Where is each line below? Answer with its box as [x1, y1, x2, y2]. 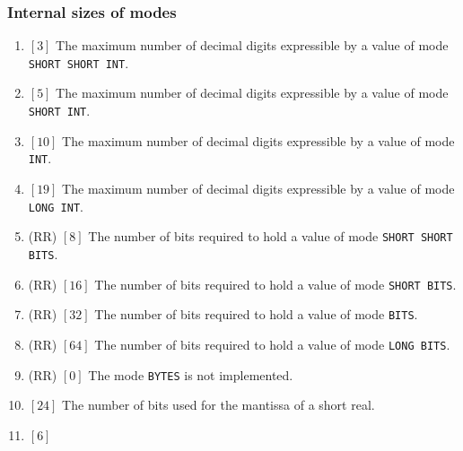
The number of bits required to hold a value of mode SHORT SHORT [88, 227, 453, 246]
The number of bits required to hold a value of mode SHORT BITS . [94, 274, 457, 293]
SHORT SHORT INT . [28, 53, 129, 72]
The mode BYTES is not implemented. [88, 365, 293, 384]
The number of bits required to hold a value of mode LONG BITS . [94, 334, 450, 353]
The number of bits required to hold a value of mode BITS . [94, 305, 418, 324]
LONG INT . [28, 196, 83, 215]
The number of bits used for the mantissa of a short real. [62, 395, 375, 414]
